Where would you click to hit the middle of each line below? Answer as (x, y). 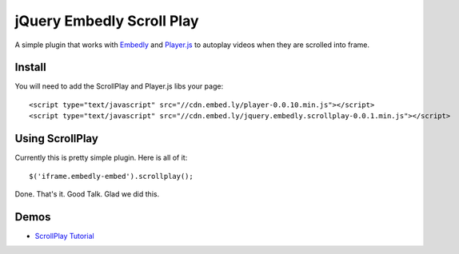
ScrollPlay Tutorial (65, 236)
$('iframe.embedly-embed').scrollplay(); (111, 176)
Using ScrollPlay (57, 139)
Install (31, 67)
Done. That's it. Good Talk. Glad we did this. (87, 194)
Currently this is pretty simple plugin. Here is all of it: (101, 158)
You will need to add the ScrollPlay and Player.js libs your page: (119, 86)
